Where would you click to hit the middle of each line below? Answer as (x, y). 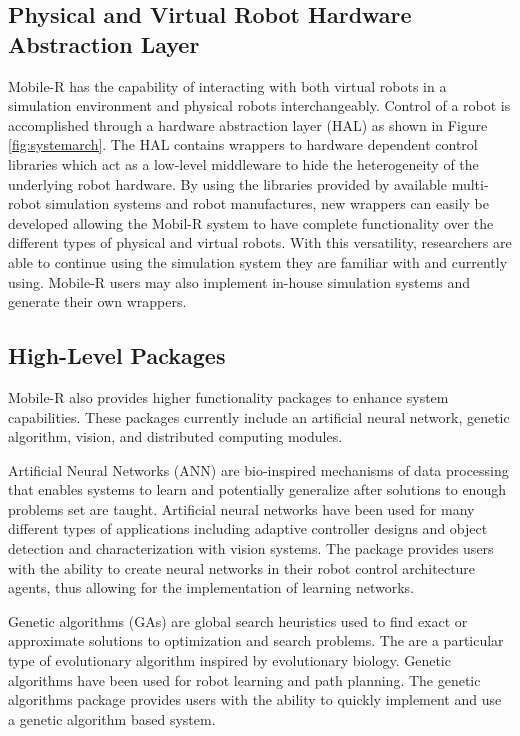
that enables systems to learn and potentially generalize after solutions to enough (257, 489)
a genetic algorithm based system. (112, 718)
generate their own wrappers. (97, 301)
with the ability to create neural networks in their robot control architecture (242, 567)
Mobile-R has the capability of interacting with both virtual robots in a (227, 85)
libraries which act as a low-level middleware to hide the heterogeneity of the (243, 163)
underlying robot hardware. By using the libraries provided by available (227, 183)
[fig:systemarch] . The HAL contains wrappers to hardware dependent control (243, 144)
